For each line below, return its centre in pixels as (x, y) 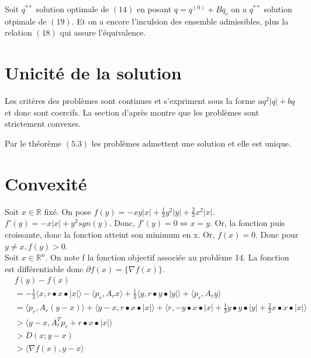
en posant (154, 9)
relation (18, 32)
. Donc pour (277, 234)
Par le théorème (33, 143)
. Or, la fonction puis (247, 223)
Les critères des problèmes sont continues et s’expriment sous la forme (130, 101)
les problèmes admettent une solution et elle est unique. (191, 143)
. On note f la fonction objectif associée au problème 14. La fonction (167, 257)
